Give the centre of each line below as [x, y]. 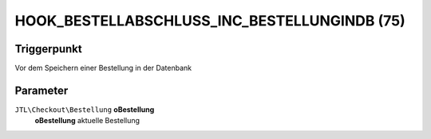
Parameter [42, 90]
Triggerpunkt [49, 49]
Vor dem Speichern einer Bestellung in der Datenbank [103, 68]
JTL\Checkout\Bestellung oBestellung [85, 109]
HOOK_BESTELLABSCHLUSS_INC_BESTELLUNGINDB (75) [210, 21]
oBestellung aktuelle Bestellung [87, 121]
